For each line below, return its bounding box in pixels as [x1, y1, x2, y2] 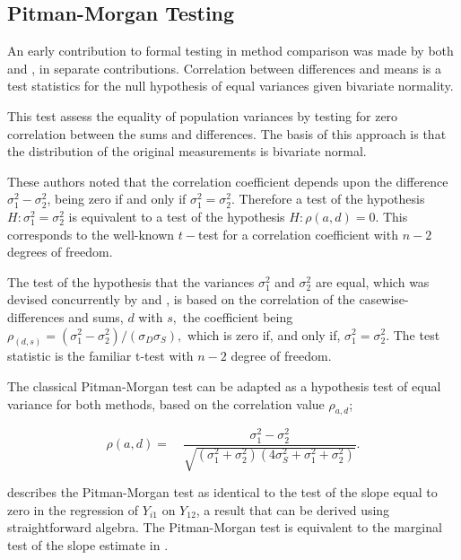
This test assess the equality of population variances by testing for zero [7, 106, 398, 125]
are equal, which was [315, 272, 430, 291]
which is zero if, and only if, [187, 325, 341, 344]
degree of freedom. [230, 346, 332, 365]
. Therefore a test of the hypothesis [231, 189, 425, 208]
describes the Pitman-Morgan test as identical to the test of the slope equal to [7, 483, 438, 502]
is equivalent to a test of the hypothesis [68, 206, 285, 225]
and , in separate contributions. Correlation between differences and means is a [7, 58, 441, 77]
